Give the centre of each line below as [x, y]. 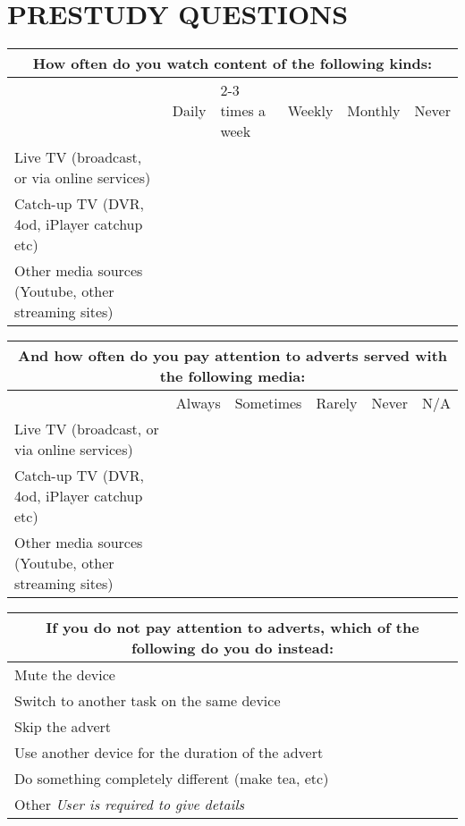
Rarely [337, 403]
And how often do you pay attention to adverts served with [232, 356]
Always [198, 403]
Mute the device [65, 675]
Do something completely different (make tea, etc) [172, 779]
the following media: [232, 376]
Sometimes [268, 403]
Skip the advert [63, 727]
